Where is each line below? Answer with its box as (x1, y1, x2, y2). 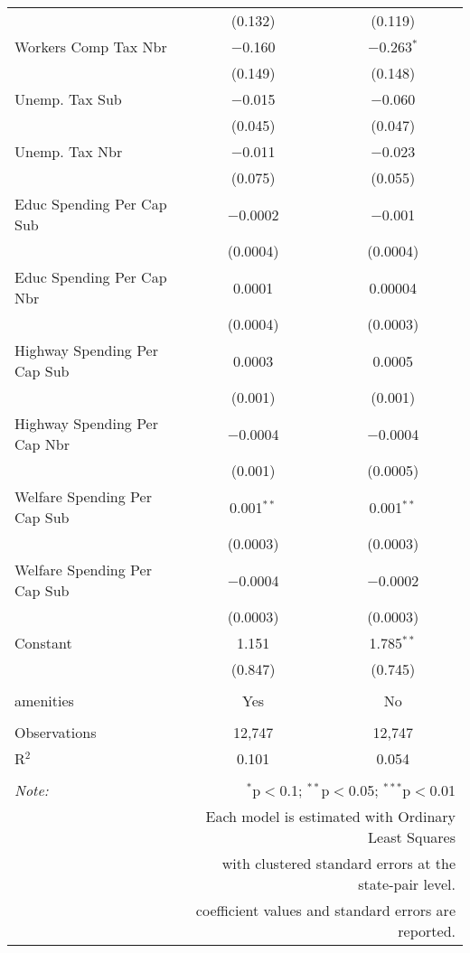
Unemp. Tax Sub (14, 89, 122, 109)
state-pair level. (358, 874, 456, 894)
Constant (14, 632, 72, 653)
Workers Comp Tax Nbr (14, 36, 167, 57)
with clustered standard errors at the (221, 853, 456, 874)
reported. (398, 920, 456, 941)
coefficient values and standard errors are (195, 900, 456, 920)
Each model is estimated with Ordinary (205, 806, 456, 827)
